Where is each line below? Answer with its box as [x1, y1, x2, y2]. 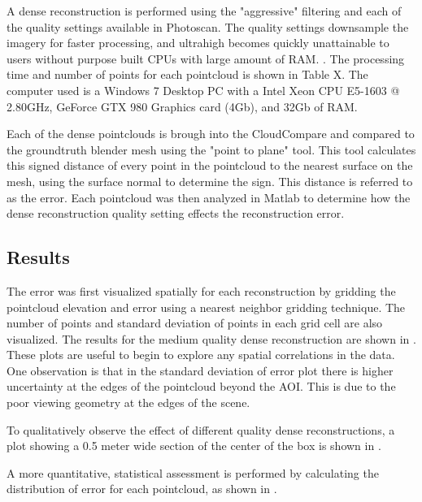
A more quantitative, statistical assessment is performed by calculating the [7, 464, 379, 481]
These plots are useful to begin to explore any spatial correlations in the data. [7, 346, 395, 363]
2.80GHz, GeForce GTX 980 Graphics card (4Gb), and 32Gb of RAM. [7, 97, 358, 115]
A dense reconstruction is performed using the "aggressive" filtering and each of [7, 2, 402, 19]
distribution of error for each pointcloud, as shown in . [7, 480, 277, 497]
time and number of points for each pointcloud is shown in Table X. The [7, 66, 368, 83]
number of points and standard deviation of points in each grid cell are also [7, 314, 383, 331]
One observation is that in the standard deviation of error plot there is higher [7, 361, 394, 379]
